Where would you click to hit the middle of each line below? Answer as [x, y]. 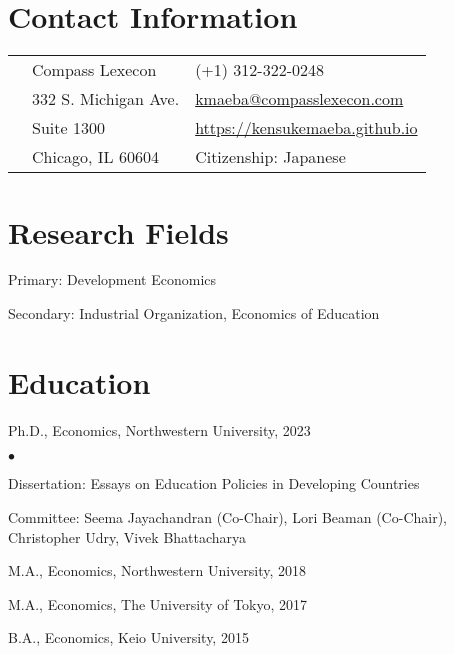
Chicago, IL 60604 [95, 157]
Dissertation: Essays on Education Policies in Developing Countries [214, 483]
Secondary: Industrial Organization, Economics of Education [194, 313]
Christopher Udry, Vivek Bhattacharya [127, 536]
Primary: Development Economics [112, 279]
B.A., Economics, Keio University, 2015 [128, 637]
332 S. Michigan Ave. [106, 99]
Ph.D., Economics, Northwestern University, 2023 [159, 429]
